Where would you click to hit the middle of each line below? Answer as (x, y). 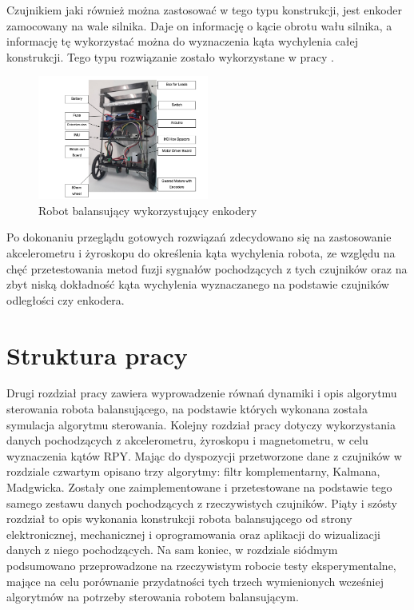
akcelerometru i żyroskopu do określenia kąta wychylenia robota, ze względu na (201, 252)
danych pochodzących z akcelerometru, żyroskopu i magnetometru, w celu (187, 440)
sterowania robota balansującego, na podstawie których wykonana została (187, 409)
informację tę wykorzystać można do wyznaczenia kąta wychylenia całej (182, 41)
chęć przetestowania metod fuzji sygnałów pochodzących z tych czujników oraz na (207, 268)
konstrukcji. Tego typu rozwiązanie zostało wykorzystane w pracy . (170, 56)
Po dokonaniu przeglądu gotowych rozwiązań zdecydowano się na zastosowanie (199, 237)
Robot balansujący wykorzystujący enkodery (148, 210)
